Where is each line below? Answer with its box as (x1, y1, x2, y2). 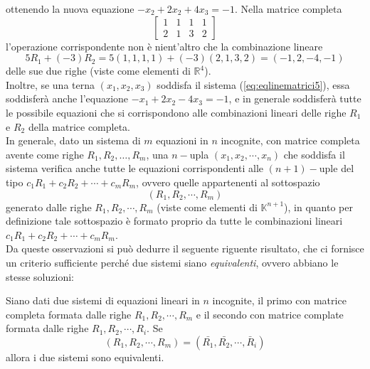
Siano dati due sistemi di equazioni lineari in (6, 293, 200, 308)
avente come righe (6, 146, 84, 161)
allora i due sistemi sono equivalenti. (6, 349, 164, 364)
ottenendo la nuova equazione (6, 1, 134, 16)
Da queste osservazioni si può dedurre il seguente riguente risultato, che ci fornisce (6, 241, 364, 256)
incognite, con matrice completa (221, 133, 360, 148)
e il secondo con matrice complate (196, 306, 344, 321)
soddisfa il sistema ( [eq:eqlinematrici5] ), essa (157, 77, 350, 92)
